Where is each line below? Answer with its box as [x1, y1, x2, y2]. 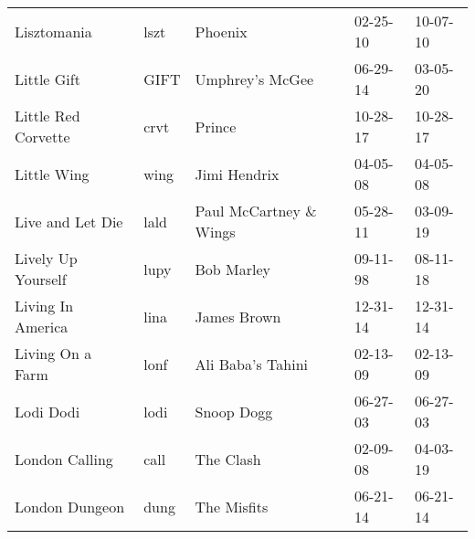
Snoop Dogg [195, 400, 273, 422]
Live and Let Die [15, 210, 123, 232]
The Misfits [195, 495, 269, 517]
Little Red [15, 105, 80, 126]
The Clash [195, 448, 261, 470]
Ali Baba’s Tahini [195, 353, 308, 375]
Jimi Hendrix [195, 163, 280, 185]
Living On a [15, 343, 92, 364]
